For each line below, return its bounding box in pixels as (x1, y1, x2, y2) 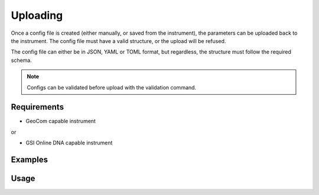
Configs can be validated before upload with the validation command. (27, 84, 197, 91)
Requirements (11, 102, 64, 112)
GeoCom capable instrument (25, 118, 96, 125)
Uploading (11, 9, 63, 22)
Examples (11, 155, 48, 164)
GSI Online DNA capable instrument (25, 139, 113, 147)
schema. (11, 57, 32, 64)
